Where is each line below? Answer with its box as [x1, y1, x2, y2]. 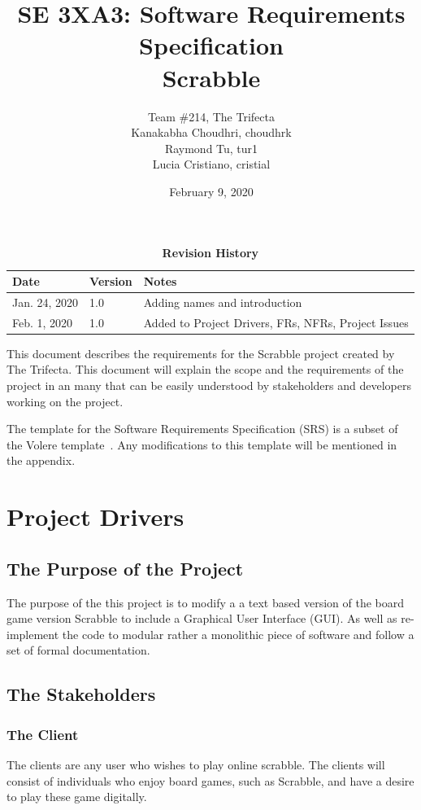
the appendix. [7, 452, 76, 469]
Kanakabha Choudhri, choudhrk [131, 124, 292, 141]
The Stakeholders [7, 681, 156, 707]
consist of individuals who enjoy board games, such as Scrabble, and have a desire [7, 772, 414, 789]
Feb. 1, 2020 [12, 313, 73, 331]
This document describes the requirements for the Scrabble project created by [7, 344, 395, 361]
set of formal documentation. [7, 641, 150, 659]
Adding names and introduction [143, 293, 302, 310]
